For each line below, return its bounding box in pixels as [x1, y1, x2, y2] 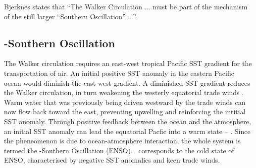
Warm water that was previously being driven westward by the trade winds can [4, 97, 246, 107]
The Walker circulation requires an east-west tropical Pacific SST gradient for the [4, 58, 252, 68]
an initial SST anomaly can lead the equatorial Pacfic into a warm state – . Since [4, 126, 251, 136]
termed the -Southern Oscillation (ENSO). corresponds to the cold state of [4, 145, 234, 155]
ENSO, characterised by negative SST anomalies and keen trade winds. [4, 155, 220, 165]
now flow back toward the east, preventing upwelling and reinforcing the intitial [4, 106, 246, 117]
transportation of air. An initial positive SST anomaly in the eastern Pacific [4, 67, 234, 78]
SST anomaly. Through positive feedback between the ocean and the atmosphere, [4, 116, 251, 126]
